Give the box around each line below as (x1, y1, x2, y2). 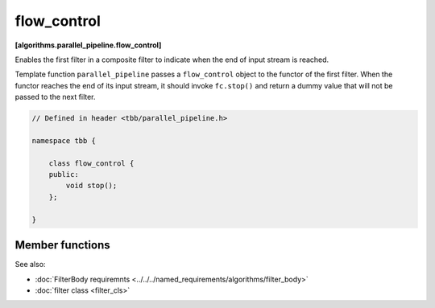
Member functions (14, 238, 110, 253)
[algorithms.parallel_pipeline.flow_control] (14, 40, 162, 50)
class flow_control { (48, 158, 135, 168)
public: (48, 170, 80, 179)
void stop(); (65, 181, 118, 191)
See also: (14, 260, 46, 269)
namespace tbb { (31, 136, 97, 145)
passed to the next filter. (14, 92, 96, 102)
